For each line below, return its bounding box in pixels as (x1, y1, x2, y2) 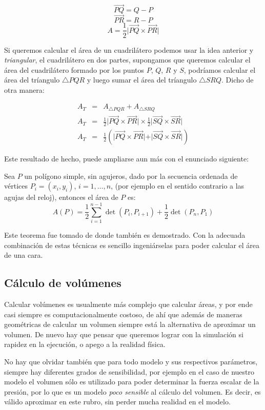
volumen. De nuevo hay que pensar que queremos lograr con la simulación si (4, 329, 243, 339)
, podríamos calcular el (184, 64, 256, 75)
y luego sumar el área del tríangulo (87, 74, 197, 85)
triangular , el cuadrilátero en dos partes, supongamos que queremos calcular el (4, 54, 251, 65)
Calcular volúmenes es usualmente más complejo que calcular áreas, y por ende (4, 298, 253, 309)
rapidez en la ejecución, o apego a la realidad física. (4, 339, 166, 350)
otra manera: (4, 84, 45, 95)
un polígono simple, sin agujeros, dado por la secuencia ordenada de (24, 170, 238, 181)
